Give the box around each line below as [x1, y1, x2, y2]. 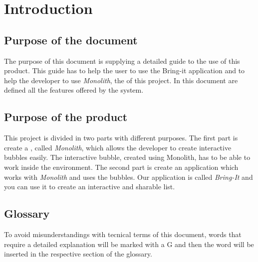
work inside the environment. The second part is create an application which [4, 161, 239, 172]
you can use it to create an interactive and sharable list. [4, 181, 175, 192]
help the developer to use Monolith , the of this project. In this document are [4, 75, 238, 85]
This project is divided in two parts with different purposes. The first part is [4, 132, 238, 143]
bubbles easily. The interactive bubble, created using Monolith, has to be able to [4, 152, 251, 162]
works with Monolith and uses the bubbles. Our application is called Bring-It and [4, 171, 253, 182]
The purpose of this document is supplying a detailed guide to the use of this [4, 55, 240, 66]
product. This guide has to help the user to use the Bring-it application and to [4, 65, 245, 76]
